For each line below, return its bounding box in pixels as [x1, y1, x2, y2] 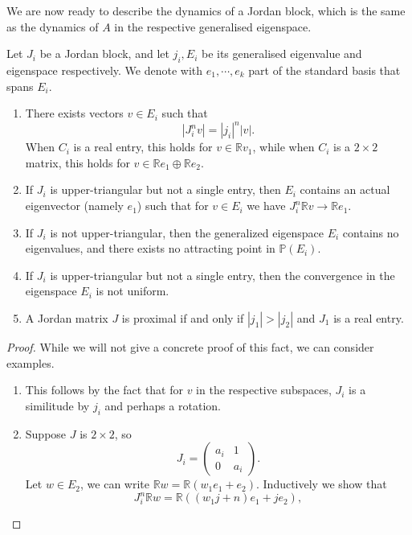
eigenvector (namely [25, 197, 124, 214]
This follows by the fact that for [25, 381, 183, 398]
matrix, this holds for [25, 154, 130, 171]
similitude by [25, 397, 90, 414]
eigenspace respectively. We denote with [6, 61, 203, 78]
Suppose [25, 425, 67, 442]
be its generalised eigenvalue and [201, 45, 362, 62]
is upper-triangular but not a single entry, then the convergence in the [50, 266, 395, 283]
